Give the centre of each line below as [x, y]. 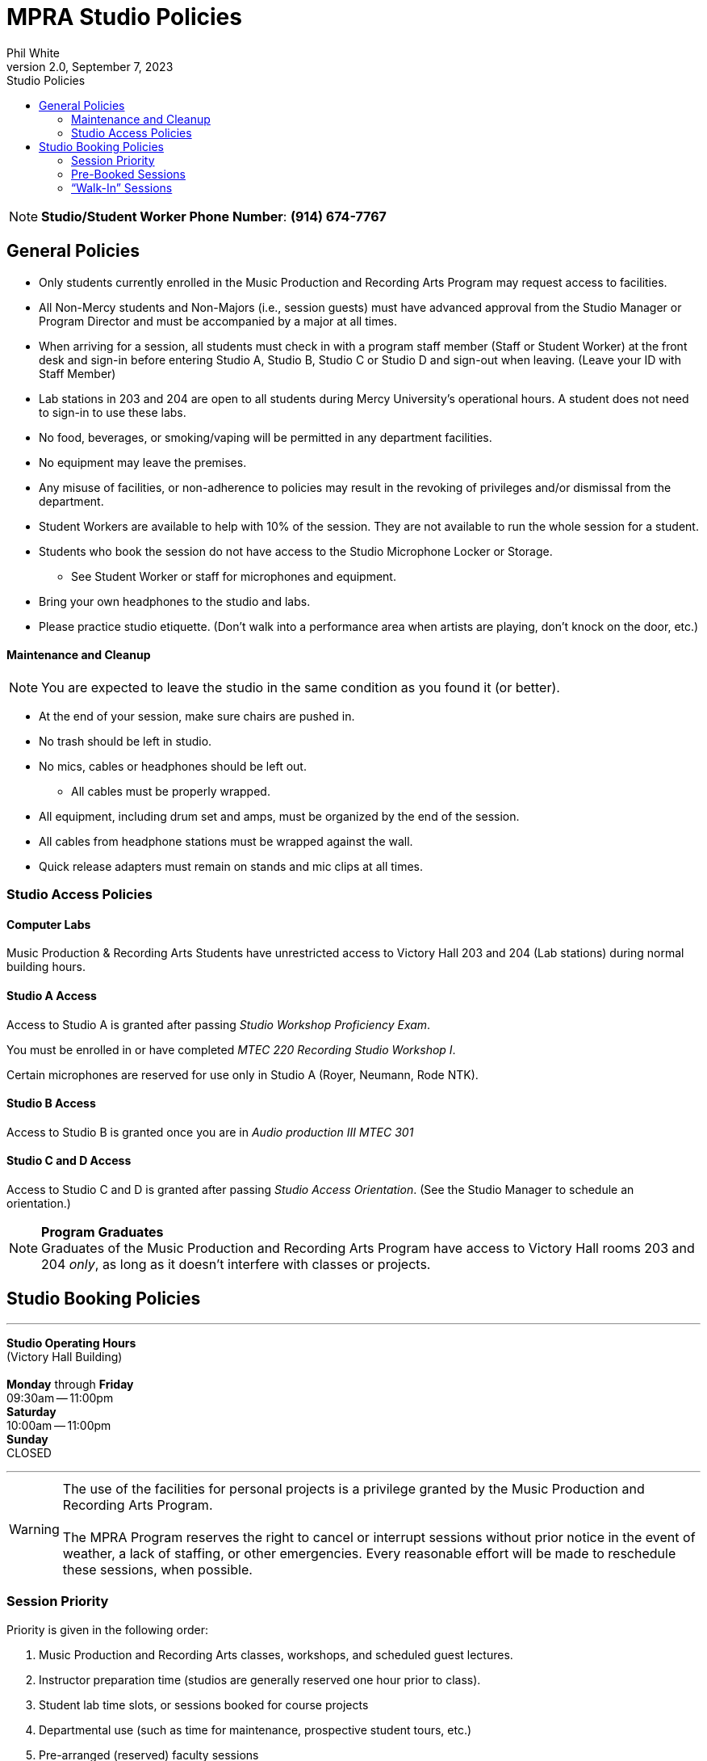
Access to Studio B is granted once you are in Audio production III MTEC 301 [210, 1132]
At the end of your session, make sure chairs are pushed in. [197, 716]
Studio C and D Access [69, 1161]
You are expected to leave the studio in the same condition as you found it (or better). [301, 687]
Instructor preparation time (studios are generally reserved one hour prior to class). [260, 1679]
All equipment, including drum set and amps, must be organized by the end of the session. [279, 816]
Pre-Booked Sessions [128, 174]
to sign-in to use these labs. [113, 412]
